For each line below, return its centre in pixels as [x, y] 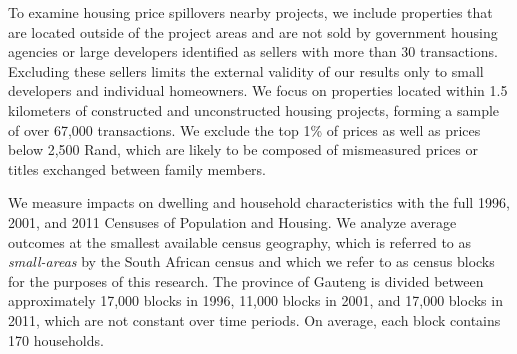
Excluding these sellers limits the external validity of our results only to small [246, 70]
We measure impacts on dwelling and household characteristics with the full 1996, [259, 202]
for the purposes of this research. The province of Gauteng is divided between [246, 280]
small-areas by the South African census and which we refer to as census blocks [251, 261]
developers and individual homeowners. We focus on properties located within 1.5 [258, 90]
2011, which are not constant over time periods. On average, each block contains [254, 319]
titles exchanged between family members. [137, 168]
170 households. [56, 339]
